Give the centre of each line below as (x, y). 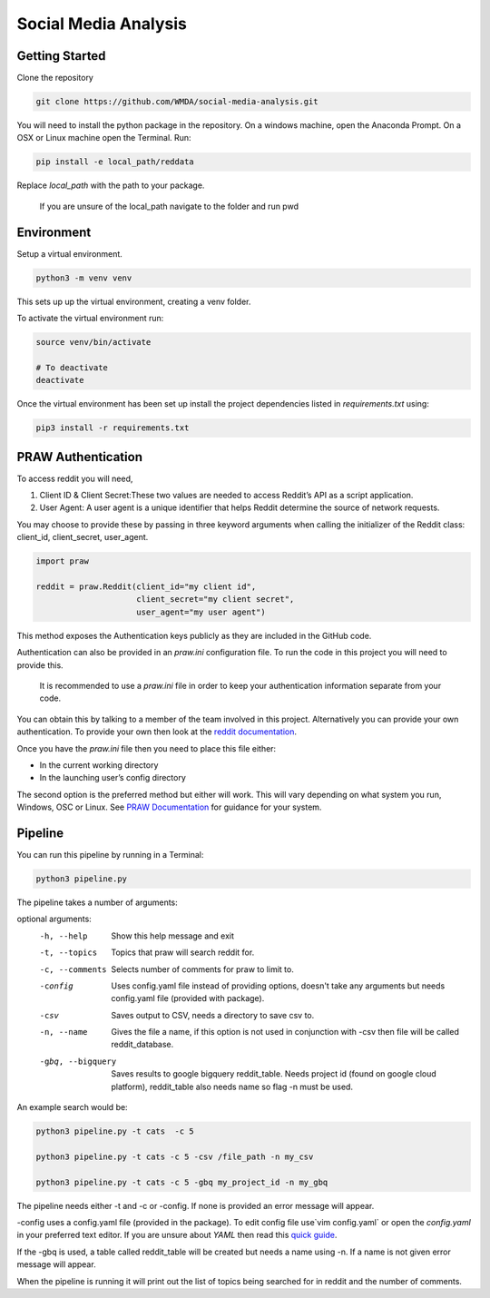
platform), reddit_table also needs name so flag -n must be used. (232, 1087)
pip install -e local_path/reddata (115, 162)
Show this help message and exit (173, 936)
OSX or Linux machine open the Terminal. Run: (104, 138)
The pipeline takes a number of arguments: (98, 902)
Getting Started (61, 56)
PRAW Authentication (79, 457)
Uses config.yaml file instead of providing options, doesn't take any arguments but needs (278, 986)
